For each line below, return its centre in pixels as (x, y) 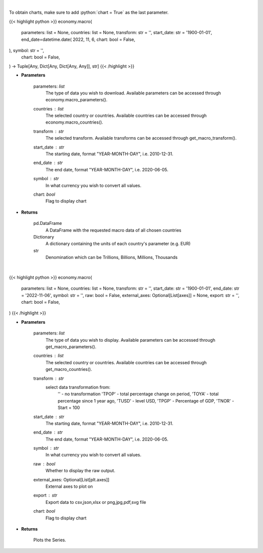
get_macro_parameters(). (71, 347)
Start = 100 (69, 408)
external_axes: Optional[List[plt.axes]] (71, 479)
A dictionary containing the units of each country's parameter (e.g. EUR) (118, 244)
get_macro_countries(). (69, 369)
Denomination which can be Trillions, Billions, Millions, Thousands (112, 258)
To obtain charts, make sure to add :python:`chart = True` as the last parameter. (89, 13)
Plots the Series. (50, 540)
